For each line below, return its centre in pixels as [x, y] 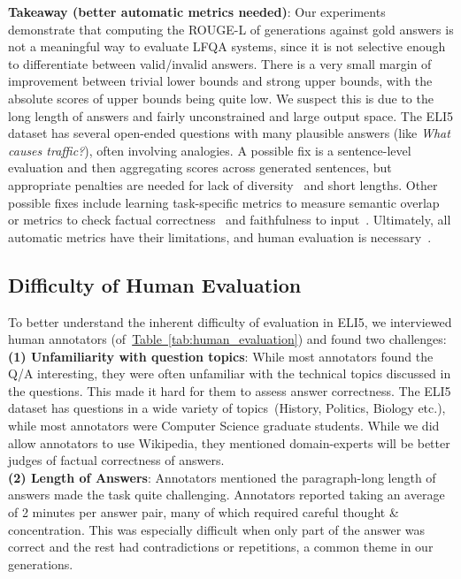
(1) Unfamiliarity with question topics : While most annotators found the [221, 356]
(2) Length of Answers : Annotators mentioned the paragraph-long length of [222, 477]
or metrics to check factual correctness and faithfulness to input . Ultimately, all [230, 220]
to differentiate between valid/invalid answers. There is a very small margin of [220, 63]
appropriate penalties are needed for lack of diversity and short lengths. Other [223, 184]
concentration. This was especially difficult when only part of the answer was [217, 529]
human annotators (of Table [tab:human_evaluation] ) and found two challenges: [227, 339]
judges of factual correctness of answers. [116, 460]
